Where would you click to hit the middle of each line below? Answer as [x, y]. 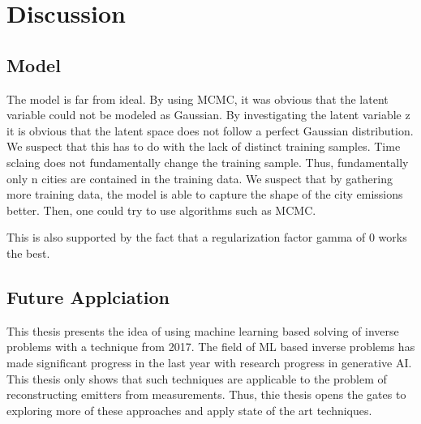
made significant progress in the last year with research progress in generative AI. [209, 362]
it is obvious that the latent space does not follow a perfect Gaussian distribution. [210, 130]
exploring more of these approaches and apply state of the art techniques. [189, 410]
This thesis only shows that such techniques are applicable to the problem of [197, 378]
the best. [28, 253]
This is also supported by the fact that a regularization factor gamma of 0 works [207, 237]
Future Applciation [88, 296]
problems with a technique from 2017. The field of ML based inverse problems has [211, 347]
